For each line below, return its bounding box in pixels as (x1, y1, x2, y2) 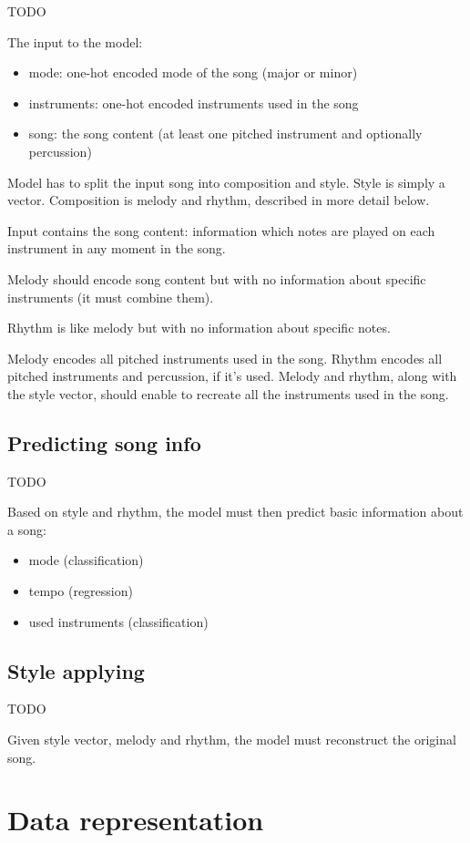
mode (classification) (28, 550, 144, 570)
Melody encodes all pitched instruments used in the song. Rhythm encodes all (7, 348, 443, 367)
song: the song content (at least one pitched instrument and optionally (28, 124, 423, 143)
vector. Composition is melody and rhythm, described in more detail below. (7, 190, 430, 210)
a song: (7, 519, 46, 539)
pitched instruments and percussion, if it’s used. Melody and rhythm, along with (7, 366, 457, 386)
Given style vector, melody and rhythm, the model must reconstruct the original (7, 730, 456, 749)
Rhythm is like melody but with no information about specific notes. (7, 318, 391, 337)
